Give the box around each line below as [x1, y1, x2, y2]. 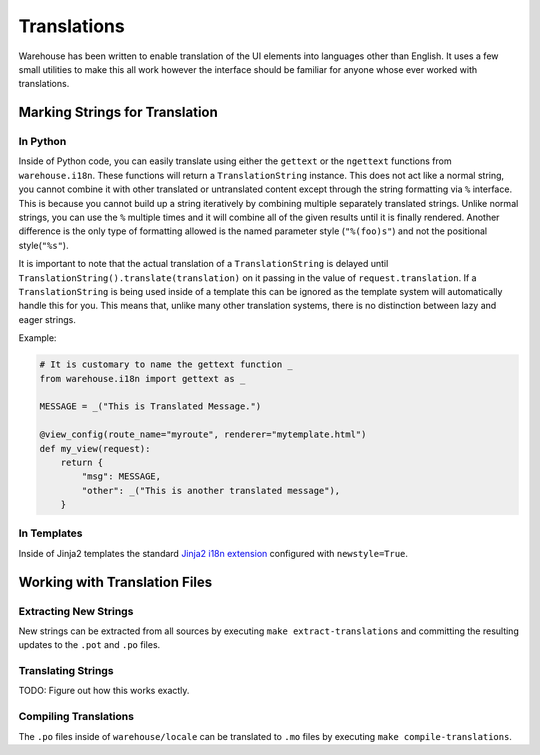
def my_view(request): [39, 443, 151, 454]
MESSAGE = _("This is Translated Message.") [39, 401, 262, 412]
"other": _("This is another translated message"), [81, 485, 341, 496]
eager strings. [18, 313, 77, 325]
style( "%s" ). [18, 239, 69, 251]
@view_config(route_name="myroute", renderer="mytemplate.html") [39, 429, 367, 440]
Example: [18, 332, 57, 344]
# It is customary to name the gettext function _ [39, 359, 294, 370]
